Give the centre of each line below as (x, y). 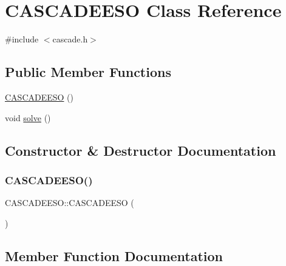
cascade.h (70, 39)
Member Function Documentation (114, 255)
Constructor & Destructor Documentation (141, 150)
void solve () (28, 117)
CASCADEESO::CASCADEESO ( (70, 203)
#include (22, 39)
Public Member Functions (88, 72)
